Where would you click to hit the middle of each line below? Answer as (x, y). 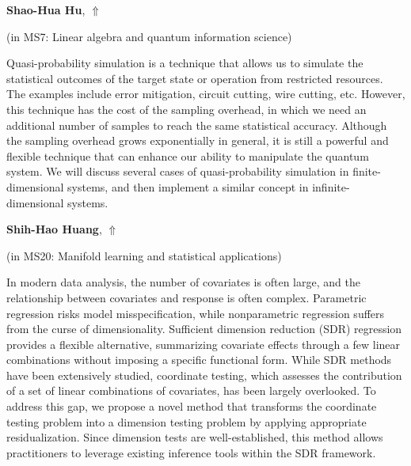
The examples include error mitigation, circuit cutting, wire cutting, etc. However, (206, 94)
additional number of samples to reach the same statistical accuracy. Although (197, 125)
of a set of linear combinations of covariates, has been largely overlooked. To (191, 390)
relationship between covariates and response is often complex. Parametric (186, 297)
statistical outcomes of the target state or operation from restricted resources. (195, 78)
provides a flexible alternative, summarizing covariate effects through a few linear (204, 344)
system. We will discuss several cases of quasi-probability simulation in (178, 171)
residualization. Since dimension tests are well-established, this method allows (195, 437)
